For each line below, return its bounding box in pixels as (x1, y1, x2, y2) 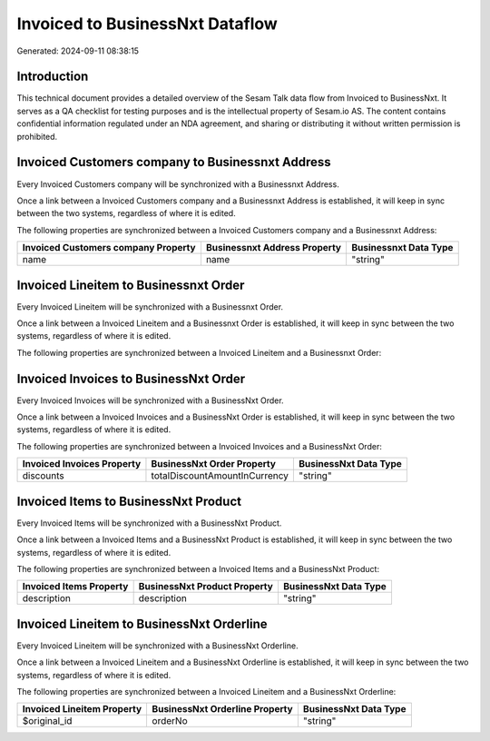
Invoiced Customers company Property (22, 242, 196, 254)
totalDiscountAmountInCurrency (151, 469, 289, 482)
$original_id (22, 715, 73, 727)
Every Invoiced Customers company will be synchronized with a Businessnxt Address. (16, 178, 339, 190)
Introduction (16, 69, 89, 84)
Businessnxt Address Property (205, 242, 342, 254)
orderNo (152, 715, 188, 727)
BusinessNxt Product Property (138, 580, 274, 593)
